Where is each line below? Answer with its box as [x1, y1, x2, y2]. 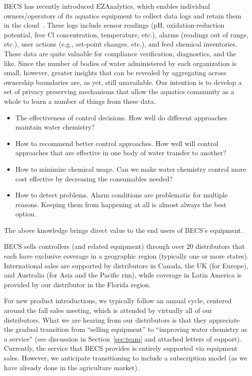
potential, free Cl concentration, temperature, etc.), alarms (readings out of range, [4, 29, 249, 39]
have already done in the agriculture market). [4, 362, 139, 372]
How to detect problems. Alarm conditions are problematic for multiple [15, 190, 228, 200]
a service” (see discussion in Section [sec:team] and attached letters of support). [4, 333, 242, 343]
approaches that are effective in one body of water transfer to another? [15, 147, 226, 158]
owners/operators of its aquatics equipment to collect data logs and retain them [4, 10, 241, 20]
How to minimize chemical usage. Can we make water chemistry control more [15, 163, 246, 174]
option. [15, 209, 36, 219]
